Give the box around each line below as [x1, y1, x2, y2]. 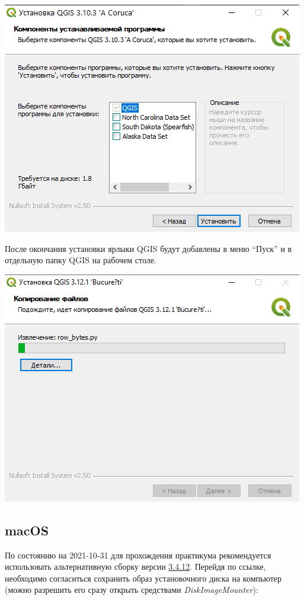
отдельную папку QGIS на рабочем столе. [5, 254, 156, 266]
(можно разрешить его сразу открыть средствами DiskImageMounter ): [5, 583, 258, 596]
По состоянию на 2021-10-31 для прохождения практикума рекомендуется [5, 548, 271, 561]
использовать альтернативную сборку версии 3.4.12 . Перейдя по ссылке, [5, 560, 266, 573]
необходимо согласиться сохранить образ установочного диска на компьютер [5, 572, 282, 584]
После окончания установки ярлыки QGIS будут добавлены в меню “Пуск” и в [5, 242, 292, 254]
